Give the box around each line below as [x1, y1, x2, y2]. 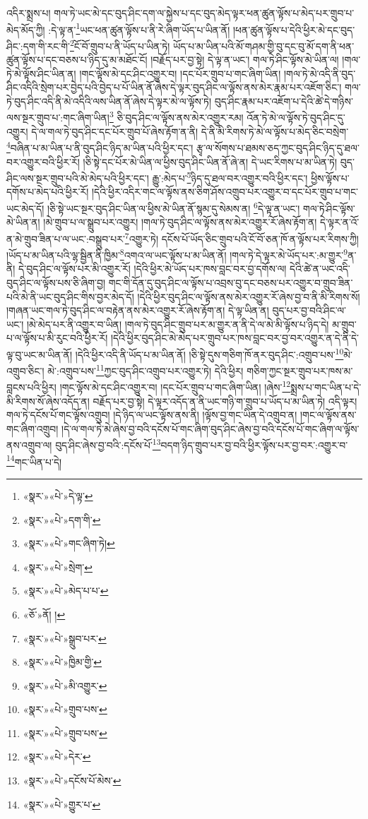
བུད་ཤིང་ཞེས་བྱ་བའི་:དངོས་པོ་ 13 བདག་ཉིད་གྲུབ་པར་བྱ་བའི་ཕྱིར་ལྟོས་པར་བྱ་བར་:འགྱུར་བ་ [55, 436, 348, 453]
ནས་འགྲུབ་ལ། [6, 438, 52, 453]
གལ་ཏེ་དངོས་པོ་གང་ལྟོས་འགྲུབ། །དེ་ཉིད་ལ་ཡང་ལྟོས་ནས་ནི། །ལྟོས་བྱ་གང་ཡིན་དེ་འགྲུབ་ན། [6, 407, 297, 422]
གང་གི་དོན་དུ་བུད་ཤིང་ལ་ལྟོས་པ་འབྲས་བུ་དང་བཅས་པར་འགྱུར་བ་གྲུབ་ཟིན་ [108, 275, 353, 289]
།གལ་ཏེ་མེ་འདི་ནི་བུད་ [283, 66, 356, 80]
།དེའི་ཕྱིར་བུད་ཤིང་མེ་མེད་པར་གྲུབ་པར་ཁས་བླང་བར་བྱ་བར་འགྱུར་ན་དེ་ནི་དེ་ [110, 330, 360, 345]
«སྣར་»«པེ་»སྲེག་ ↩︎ [23, 559, 93, 574]
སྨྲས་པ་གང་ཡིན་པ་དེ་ [290, 380, 362, 395]
